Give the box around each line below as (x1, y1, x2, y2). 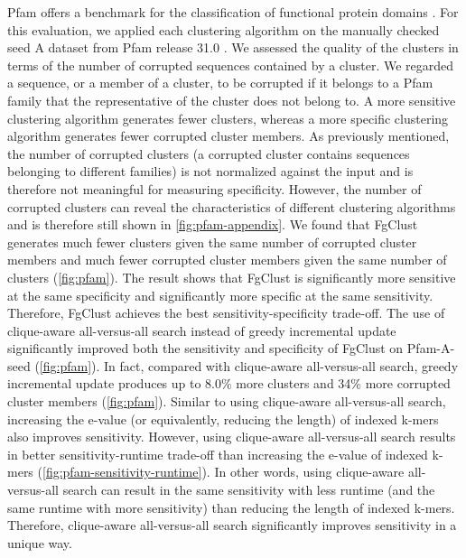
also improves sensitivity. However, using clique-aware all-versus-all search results (7, 427, 456, 446)
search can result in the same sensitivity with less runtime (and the (62, 480, 435, 499)
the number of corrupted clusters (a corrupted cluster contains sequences (7, 144, 410, 163)
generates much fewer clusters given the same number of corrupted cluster (7, 232, 417, 251)
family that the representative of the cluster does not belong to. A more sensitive (7, 90, 456, 109)
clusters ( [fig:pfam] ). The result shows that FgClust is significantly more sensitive (7, 267, 456, 286)
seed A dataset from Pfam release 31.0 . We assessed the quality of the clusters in (7, 38, 459, 57)
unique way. (7, 533, 72, 552)
